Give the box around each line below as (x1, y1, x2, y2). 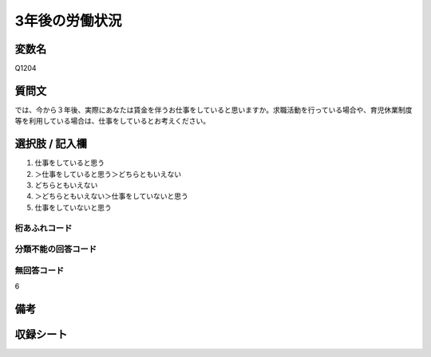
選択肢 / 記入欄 (14, 137, 88, 151)
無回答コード (14, 265, 65, 276)
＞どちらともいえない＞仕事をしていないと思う (34, 191, 189, 201)
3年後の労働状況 (14, 12, 123, 29)
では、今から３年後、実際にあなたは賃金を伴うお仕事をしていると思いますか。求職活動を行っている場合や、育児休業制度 (14, 104, 413, 115)
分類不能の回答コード (14, 244, 97, 255)
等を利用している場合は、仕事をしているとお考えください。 (14, 116, 211, 126)
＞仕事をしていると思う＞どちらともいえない (34, 169, 182, 178)
